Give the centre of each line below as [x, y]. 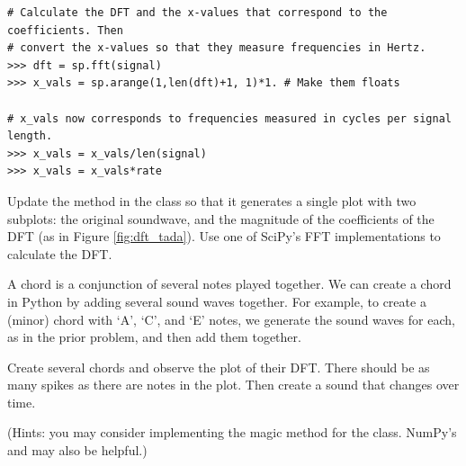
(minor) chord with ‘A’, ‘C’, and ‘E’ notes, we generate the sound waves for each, [231, 319]
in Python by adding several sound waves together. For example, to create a [217, 301]
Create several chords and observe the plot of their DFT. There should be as [219, 367]
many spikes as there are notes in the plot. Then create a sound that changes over [233, 385]
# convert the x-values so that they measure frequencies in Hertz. [217, 48]
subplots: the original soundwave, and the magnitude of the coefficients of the [221, 218]
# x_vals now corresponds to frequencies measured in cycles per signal [229, 118]
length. [30, 136]
